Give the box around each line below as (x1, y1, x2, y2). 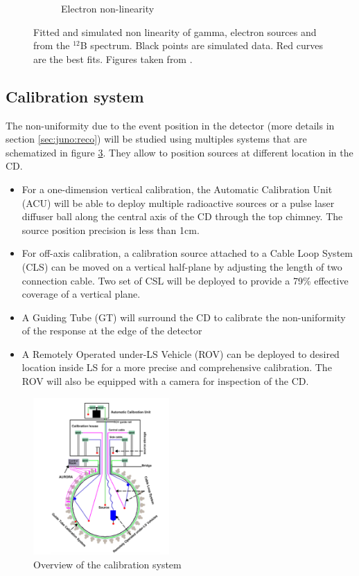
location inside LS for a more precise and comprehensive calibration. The (21, 360, 332, 375)
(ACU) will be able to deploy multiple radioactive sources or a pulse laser (21, 195, 335, 210)
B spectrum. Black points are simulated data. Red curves (80, 38, 323, 53)
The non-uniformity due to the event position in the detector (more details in (6, 118, 335, 132)
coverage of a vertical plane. (21, 287, 141, 301)
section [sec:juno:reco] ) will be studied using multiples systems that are (6, 132, 307, 146)
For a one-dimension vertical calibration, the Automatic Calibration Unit (21, 181, 333, 196)
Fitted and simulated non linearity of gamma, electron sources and (33, 24, 317, 39)
